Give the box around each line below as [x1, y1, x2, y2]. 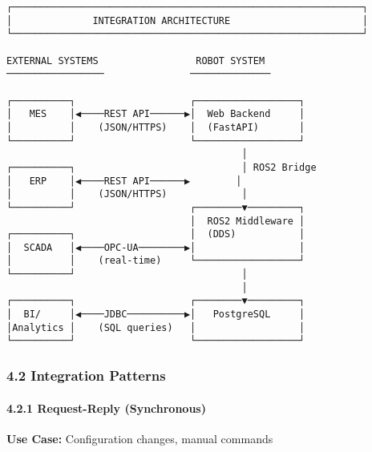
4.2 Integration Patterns [6, 365, 166, 385]
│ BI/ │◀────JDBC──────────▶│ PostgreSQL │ [6, 309, 305, 321]
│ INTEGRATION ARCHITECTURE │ [6, 14, 369, 26]
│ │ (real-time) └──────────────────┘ [6, 255, 305, 267]
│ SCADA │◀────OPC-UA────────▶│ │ [6, 241, 305, 253]
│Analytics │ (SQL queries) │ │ [6, 321, 305, 333]
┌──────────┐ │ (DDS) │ [6, 228, 305, 240]
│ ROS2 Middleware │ [190, 215, 305, 227]
